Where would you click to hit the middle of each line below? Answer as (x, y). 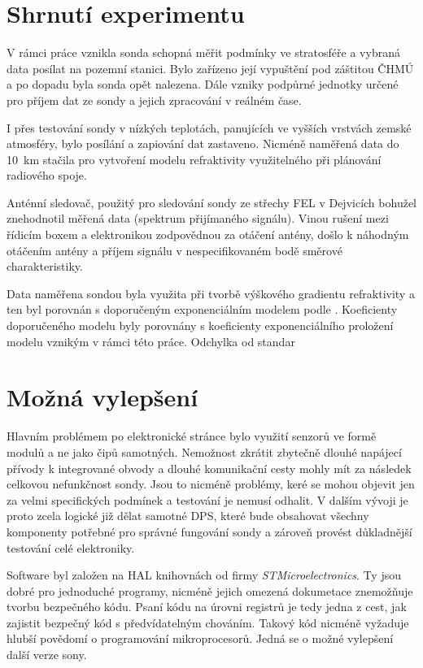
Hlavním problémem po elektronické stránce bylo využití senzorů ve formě (192, 436)
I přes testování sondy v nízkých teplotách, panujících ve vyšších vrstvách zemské (209, 127)
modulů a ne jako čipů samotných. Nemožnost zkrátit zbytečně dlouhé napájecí (204, 451)
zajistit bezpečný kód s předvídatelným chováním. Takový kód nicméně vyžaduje (208, 622)
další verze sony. (47, 655)
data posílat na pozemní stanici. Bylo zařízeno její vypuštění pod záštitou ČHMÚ (210, 68)
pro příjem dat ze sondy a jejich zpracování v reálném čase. (154, 100)
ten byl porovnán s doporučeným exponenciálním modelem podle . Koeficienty (202, 309)
